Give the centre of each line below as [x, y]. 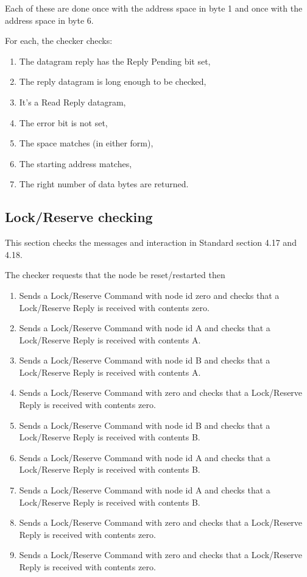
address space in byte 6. [49, 20]
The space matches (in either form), [86, 143]
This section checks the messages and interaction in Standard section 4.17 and [151, 242]
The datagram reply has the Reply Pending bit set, [115, 61]
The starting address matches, [76, 163]
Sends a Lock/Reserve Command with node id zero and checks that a [149, 295]
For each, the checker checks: [59, 41]
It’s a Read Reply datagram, [72, 102]
